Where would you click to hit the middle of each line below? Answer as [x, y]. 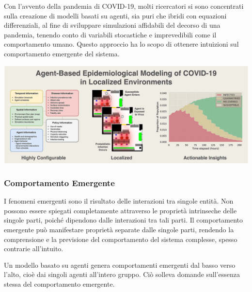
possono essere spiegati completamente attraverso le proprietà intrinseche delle [120, 210]
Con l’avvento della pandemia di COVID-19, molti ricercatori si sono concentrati [124, 6]
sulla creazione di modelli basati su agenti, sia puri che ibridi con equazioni [115, 15]
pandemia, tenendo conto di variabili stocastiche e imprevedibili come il [110, 34]
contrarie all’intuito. [34, 249]
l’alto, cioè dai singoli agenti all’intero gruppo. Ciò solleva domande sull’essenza [122, 274]
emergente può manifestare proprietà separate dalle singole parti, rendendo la [119, 229]
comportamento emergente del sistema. [62, 53]
